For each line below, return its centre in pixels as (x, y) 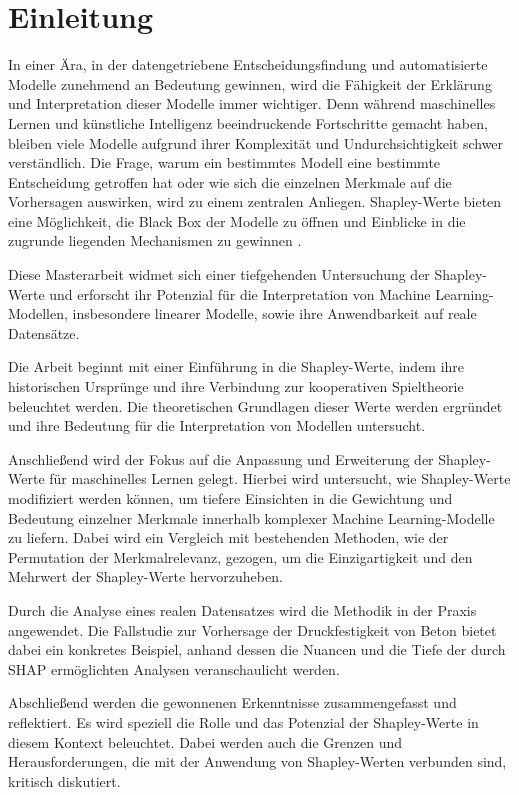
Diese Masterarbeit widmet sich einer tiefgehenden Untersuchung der (219, 274)
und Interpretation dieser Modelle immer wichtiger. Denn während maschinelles (252, 103)
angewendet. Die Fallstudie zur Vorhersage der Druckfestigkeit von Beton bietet (252, 629)
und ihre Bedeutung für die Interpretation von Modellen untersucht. (217, 425)
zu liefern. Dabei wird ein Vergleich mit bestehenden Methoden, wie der (228, 537)
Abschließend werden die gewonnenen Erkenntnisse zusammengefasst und (232, 702)
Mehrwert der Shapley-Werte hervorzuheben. (145, 576)
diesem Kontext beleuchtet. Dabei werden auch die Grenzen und (205, 741)
